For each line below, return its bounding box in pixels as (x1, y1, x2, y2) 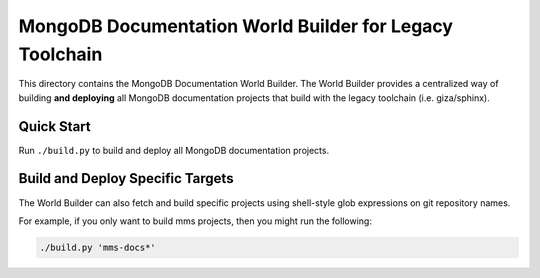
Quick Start (18, 118, 91, 135)
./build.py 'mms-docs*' (39, 241, 157, 253)
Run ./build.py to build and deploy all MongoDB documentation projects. (18, 144, 330, 156)
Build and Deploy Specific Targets (18, 170, 234, 187)
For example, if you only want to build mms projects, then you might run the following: (18, 215, 372, 227)
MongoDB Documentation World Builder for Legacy (18, 15, 454, 37)
